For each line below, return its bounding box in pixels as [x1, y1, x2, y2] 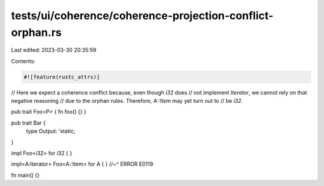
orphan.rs [11, 26, 62, 39]
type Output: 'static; [26, 127, 76, 135]
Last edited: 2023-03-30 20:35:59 [11, 47, 97, 54]
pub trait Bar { [11, 119, 46, 126]
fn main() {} [11, 171, 40, 179]
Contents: [11, 57, 35, 65]
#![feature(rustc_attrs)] [23, 74, 100, 80]
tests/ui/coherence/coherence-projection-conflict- [11, 9, 274, 22]
